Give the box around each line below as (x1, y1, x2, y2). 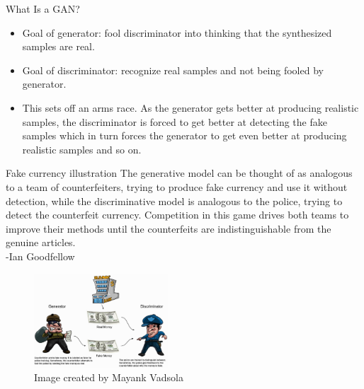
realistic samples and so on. (22, 141, 142, 156)
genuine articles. (6, 235, 76, 250)
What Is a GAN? (6, 1, 80, 16)
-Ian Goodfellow (6, 248, 75, 263)
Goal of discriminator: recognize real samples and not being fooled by (22, 62, 324, 77)
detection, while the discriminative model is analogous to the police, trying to (6, 193, 343, 208)
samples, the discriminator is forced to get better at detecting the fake (22, 114, 327, 129)
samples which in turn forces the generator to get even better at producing (22, 128, 347, 143)
